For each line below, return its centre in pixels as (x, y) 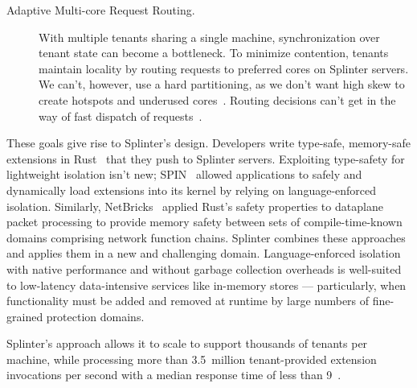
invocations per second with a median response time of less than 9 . (174, 375)
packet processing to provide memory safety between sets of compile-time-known (204, 222)
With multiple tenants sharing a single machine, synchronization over (209, 37)
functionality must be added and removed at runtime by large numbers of (188, 301)
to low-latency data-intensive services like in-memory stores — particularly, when (206, 285)
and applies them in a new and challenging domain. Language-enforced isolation (204, 253)
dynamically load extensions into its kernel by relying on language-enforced (192, 190)
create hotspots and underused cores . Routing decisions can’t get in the (217, 99)
